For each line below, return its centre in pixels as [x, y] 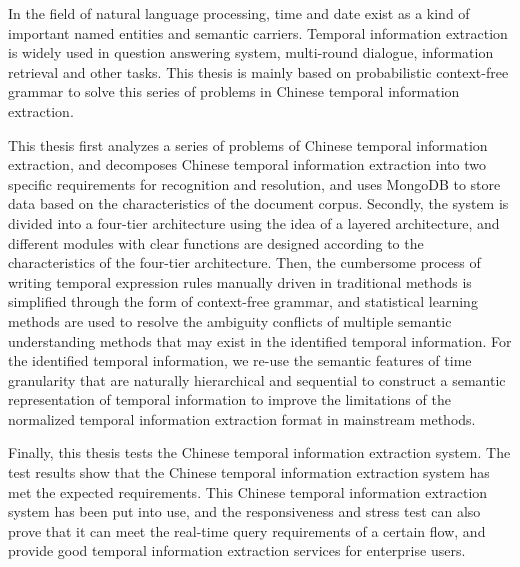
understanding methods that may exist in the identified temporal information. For [260, 340]
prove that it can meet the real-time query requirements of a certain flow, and [247, 530]
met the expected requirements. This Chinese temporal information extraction [248, 491]
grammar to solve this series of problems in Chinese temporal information [234, 91]
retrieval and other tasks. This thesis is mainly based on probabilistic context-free [258, 71]
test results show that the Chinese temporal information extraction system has [249, 472]
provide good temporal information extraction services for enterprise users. [237, 550]
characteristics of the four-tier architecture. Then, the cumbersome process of [244, 262]
